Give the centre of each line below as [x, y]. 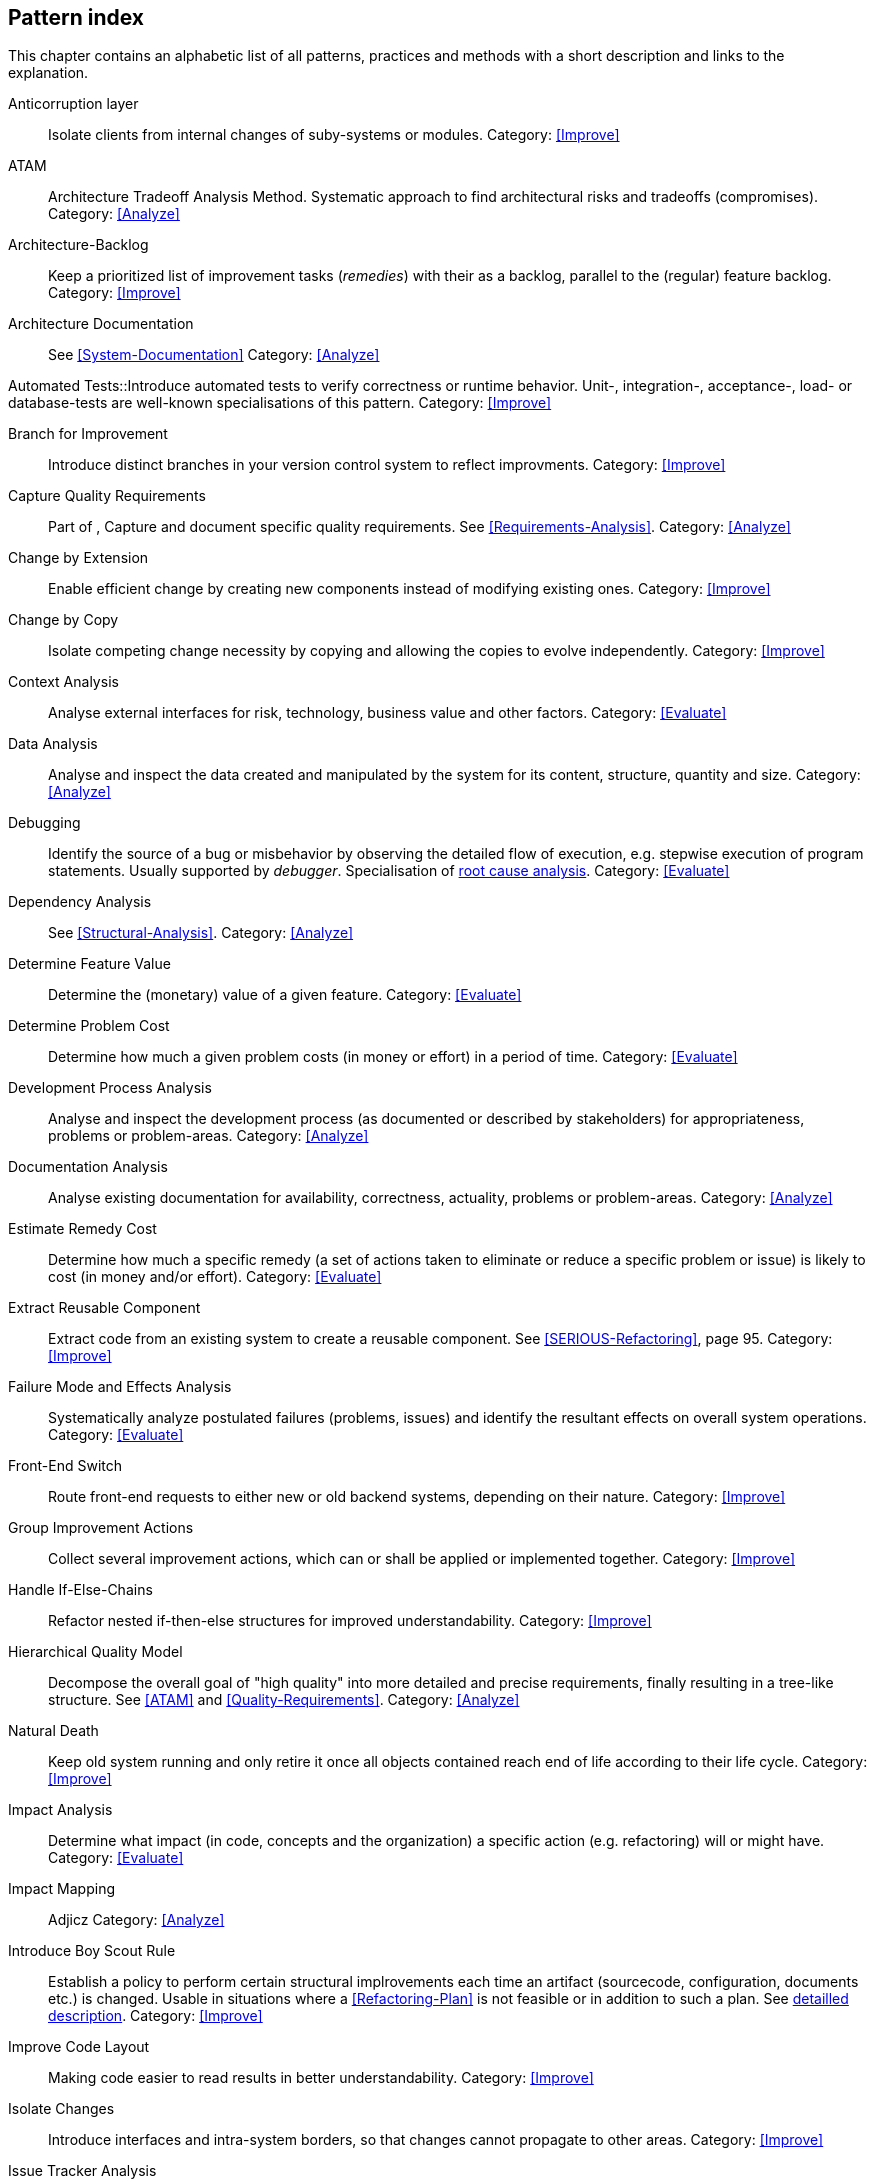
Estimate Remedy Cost [82, 1229]
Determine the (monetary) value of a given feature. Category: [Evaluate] [285, 995]
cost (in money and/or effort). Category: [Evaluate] [215, 1277]
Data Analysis [53, 744]
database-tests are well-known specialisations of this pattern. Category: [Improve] [280, 403]
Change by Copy [63, 620]
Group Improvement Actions [101, 1528]
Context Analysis [63, 682]
